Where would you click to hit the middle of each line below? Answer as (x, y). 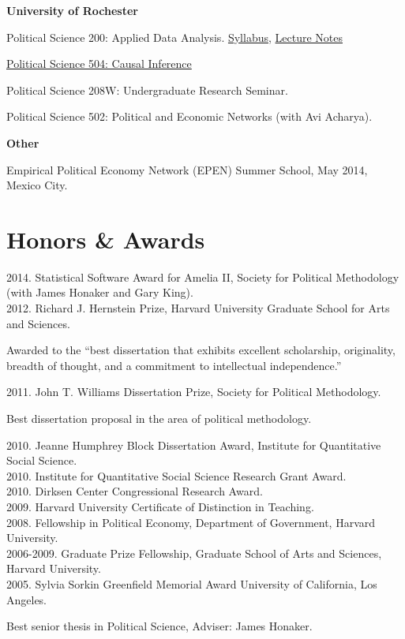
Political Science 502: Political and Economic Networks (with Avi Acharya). (189, 116)
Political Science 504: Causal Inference (99, 64)
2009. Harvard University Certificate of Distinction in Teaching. (160, 506)
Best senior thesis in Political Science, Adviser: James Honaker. (159, 626)
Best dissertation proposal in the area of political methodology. (159, 419)
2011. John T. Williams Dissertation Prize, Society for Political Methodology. (194, 392)
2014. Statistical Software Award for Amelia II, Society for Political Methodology (203, 277)
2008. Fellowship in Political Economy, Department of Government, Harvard (191, 522)
